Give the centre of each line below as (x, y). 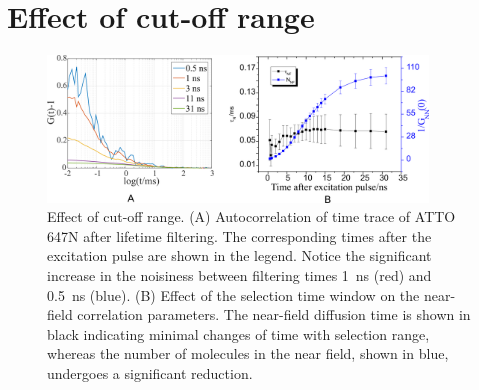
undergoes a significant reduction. (150, 373)
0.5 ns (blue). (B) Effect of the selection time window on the (233, 294)
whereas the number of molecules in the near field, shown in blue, (248, 353)
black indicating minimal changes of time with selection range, (238, 333)
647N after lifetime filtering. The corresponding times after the (239, 235)
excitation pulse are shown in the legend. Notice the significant (239, 255)
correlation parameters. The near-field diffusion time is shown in (274, 314)
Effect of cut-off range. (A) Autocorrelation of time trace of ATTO (251, 216)
